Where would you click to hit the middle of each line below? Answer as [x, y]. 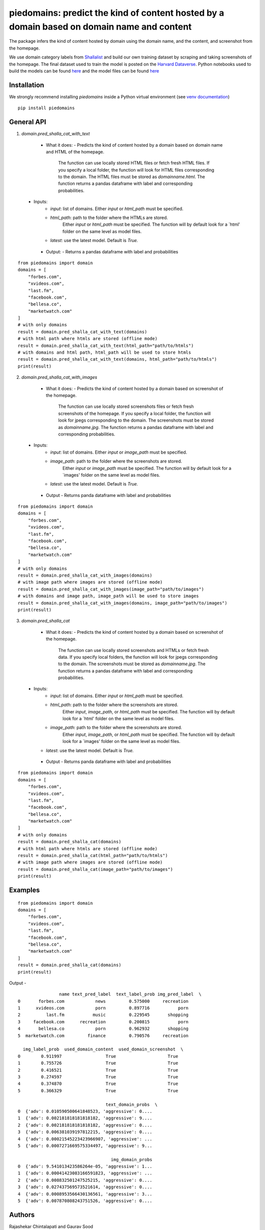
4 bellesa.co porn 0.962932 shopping [103, 1029]
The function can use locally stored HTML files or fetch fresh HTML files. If [134, 163]
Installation [26, 85]
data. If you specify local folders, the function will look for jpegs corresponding [138, 657]
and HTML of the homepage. [75, 152]
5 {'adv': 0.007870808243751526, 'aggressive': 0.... [85, 1201]
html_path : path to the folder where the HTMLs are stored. [109, 218]
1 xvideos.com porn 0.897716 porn [103, 1008]
